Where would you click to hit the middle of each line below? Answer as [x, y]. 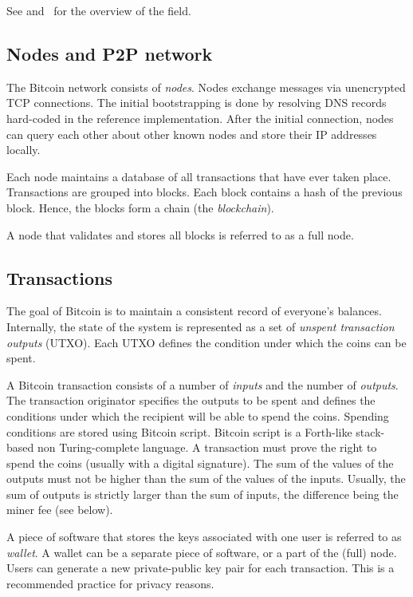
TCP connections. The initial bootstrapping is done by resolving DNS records [197, 103]
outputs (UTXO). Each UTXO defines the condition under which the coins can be [206, 342]
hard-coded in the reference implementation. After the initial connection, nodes [200, 118]
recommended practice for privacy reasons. [110, 583]
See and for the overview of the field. [99, 10]
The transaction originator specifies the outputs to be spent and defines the [191, 400]
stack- [370, 431]
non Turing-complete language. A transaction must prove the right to [207, 447]
